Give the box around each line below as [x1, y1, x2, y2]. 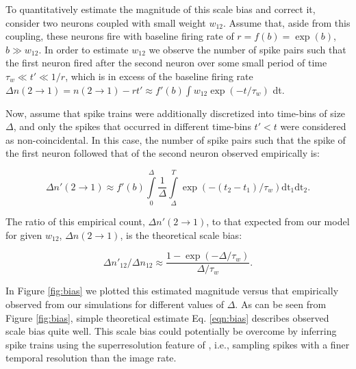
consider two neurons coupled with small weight [5, 15, 206, 29]
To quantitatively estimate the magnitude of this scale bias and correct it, [5, 2, 316, 16]
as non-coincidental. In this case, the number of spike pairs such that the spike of [5, 132, 346, 147]
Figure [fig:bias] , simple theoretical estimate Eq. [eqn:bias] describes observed [5, 310, 329, 325]
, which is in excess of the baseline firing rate [65, 68, 253, 83]
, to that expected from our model [206, 214, 350, 229]
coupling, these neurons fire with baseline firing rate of [5, 29, 234, 43]
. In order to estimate [38, 42, 129, 56]
